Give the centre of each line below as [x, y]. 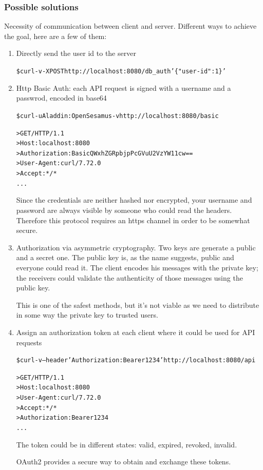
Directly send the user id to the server [76, 53]
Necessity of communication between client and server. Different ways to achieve [130, 26]
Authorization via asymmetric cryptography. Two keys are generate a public [136, 247]
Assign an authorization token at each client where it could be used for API [136, 332]
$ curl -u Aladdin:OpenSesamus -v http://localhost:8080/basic [117, 116]
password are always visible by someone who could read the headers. [124, 210]
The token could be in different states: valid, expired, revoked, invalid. [127, 444]
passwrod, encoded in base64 [61, 98]
